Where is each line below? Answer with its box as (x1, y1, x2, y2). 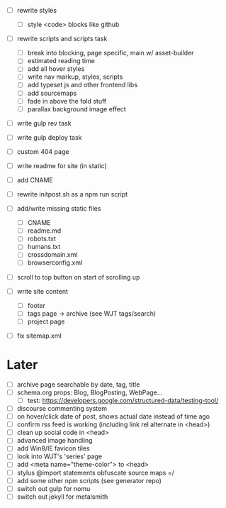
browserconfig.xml (27, 258, 83, 267)
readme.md (27, 226, 62, 235)
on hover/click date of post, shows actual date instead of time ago (16, 412, 210, 421)
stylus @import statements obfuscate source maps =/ (16, 468, 174, 477)
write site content (16, 287, 69, 295)
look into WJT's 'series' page (16, 452, 103, 460)
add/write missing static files (16, 204, 101, 213)
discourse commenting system (16, 404, 108, 412)
